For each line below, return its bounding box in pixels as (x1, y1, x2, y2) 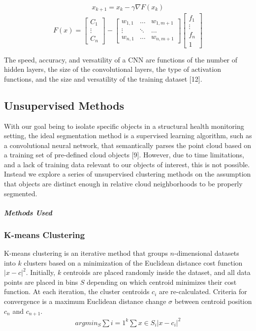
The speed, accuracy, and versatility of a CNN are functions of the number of (4, 54, 238, 64)
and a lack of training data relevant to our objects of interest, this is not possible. (4, 159, 250, 169)
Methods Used (4, 207, 52, 217)
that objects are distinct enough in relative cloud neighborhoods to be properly (4, 179, 243, 189)
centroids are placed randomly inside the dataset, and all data (63, 267, 251, 277)
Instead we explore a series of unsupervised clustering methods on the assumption (4, 169, 251, 179)
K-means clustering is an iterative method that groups (4, 248, 168, 258)
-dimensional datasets (174, 248, 239, 258)
